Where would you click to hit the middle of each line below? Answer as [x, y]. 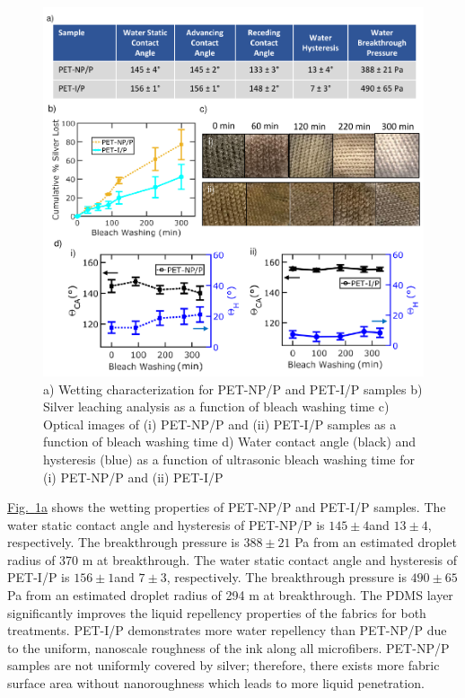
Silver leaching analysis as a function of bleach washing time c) [216, 406]
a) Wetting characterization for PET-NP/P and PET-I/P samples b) [233, 389]
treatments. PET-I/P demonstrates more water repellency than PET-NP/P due [227, 630]
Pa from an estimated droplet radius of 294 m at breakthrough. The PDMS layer [230, 595]
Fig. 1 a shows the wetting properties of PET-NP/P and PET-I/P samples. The [227, 507]
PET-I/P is [39, 577]
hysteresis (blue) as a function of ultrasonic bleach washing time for [229, 459]
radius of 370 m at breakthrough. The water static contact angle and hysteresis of [232, 559]
